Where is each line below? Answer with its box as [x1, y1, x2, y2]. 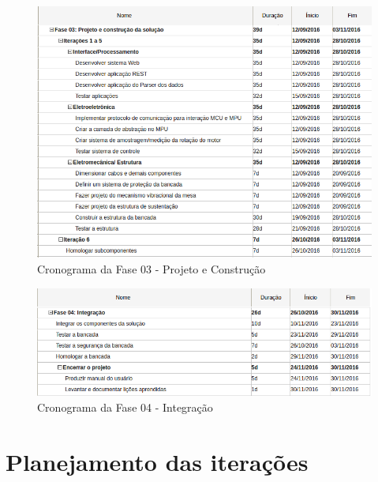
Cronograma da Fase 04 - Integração [37, 398, 213, 415]
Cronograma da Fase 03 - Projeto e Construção [37, 261, 266, 277]
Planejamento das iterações [6, 445, 309, 477]
